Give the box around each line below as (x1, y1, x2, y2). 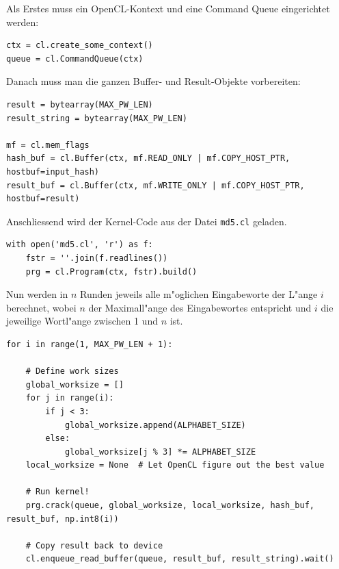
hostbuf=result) (6, 194, 80, 204)
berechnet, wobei (6, 300, 77, 314)
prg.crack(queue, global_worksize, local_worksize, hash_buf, (25, 501, 315, 511)
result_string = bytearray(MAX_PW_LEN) (6, 113, 187, 123)
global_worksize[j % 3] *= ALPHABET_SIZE (64, 446, 256, 457)
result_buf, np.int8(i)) (6, 514, 119, 524)
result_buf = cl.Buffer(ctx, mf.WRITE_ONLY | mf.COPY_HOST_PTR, (6, 180, 305, 190)
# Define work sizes (25, 366, 119, 377)
